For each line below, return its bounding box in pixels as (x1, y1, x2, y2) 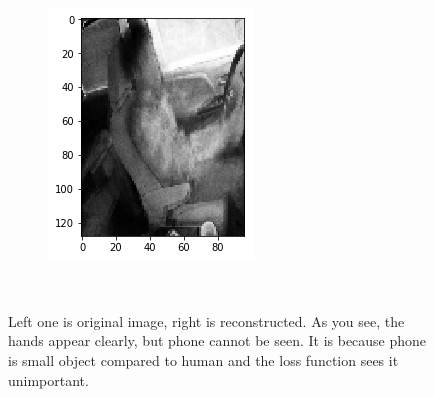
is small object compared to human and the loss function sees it (8, 349, 399, 370)
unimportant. (8, 369, 89, 390)
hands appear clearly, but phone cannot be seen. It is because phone (8, 330, 427, 351)
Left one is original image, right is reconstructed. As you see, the (8, 310, 405, 331)
